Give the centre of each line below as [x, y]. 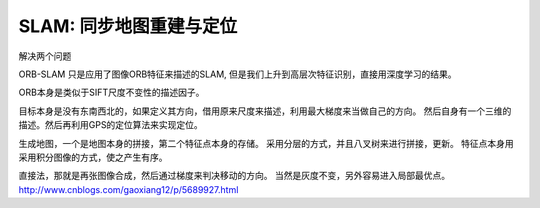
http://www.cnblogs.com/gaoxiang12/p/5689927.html [128, 189]
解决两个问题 [45, 56]
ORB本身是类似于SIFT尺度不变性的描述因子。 [111, 92]
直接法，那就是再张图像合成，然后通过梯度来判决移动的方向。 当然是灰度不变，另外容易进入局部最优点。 [234, 176]
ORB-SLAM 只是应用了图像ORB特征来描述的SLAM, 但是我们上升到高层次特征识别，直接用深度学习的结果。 [237, 74]
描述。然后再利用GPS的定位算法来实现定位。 [111, 125]
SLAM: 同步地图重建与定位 [128, 26]
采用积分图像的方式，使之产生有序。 [93, 157]
